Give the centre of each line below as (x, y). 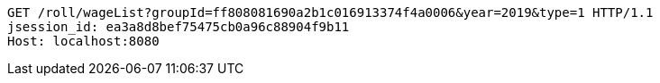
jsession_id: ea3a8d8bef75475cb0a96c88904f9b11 (179, 27)
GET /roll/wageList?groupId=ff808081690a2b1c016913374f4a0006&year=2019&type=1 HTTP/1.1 (330, 12)
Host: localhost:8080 (83, 41)
